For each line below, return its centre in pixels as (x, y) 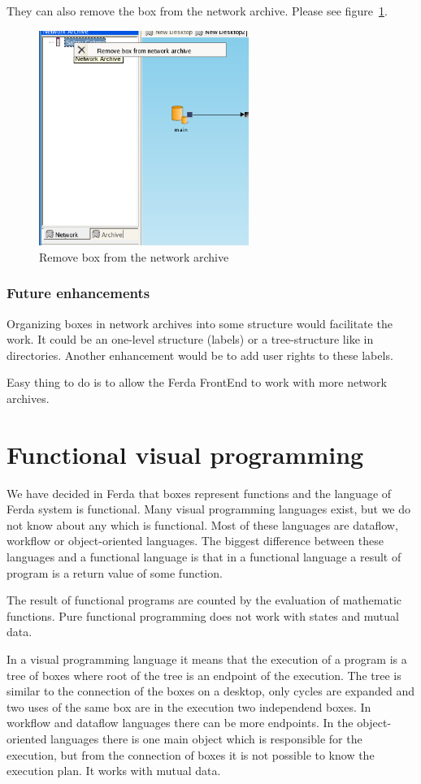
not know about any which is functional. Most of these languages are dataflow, (202, 524)
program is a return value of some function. (115, 572)
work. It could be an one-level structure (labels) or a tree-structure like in (190, 339)
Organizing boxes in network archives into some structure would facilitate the (200, 323)
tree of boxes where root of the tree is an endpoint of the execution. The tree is (204, 675)
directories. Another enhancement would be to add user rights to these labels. (200, 355)
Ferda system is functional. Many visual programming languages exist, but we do (209, 509)
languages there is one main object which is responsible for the (206, 738)
